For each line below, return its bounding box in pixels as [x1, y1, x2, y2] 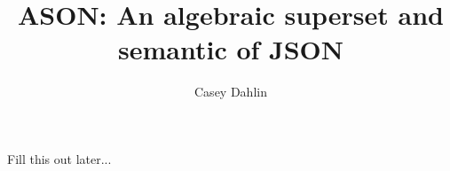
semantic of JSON [118, 31, 343, 67]
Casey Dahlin [194, 82, 267, 101]
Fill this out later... [7, 149, 112, 167]
